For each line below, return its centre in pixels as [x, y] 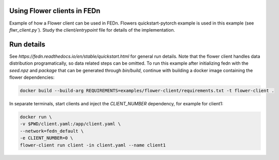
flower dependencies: [32, 77]
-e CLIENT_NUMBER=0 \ [46, 138]
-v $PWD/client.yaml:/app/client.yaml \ [70, 124]
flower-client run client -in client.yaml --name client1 [93, 145]
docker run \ [36, 117]
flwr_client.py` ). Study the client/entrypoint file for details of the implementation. [92, 30]
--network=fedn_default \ [52, 131]
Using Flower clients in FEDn [55, 11]
